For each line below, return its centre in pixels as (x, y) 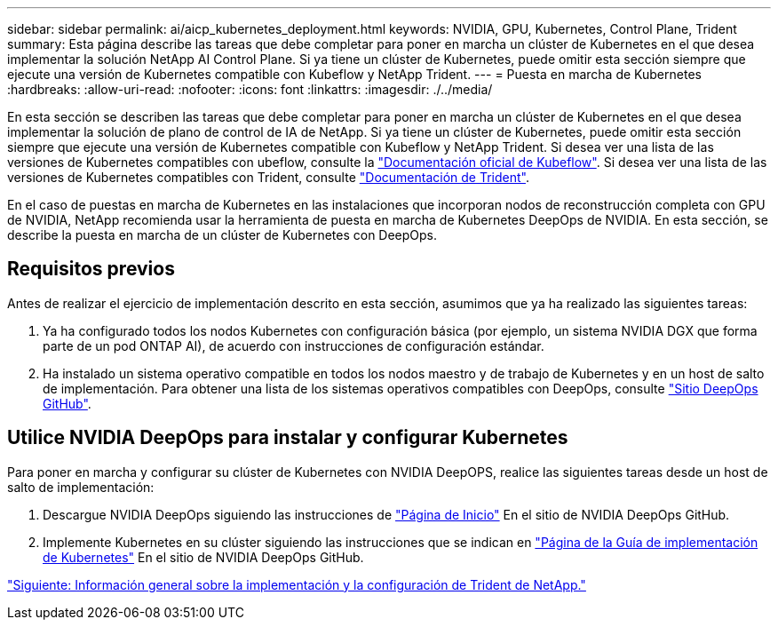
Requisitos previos (91, 269)
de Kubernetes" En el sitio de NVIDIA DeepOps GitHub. (203, 557)
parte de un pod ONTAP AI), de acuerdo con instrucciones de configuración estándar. (294, 345)
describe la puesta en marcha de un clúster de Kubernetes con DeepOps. (222, 235)
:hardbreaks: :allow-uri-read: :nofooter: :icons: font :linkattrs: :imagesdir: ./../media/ (250, 89)
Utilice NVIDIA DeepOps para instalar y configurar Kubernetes (288, 438)
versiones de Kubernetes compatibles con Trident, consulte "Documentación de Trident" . (268, 177)
